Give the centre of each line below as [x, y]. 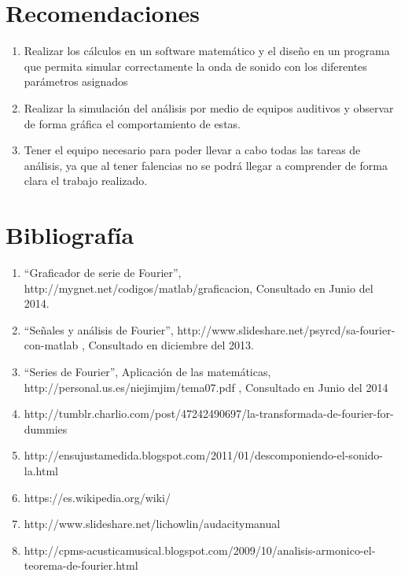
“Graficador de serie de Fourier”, [103, 272]
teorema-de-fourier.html [81, 565]
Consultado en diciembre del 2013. [171, 345]
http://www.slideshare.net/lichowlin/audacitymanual [152, 524]
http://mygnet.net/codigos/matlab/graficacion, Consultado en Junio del [199, 288]
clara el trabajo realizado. [86, 181]
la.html [41, 470]
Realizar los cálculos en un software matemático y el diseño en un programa [207, 51]
